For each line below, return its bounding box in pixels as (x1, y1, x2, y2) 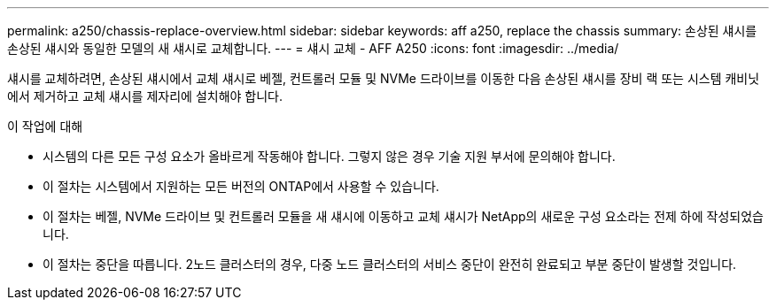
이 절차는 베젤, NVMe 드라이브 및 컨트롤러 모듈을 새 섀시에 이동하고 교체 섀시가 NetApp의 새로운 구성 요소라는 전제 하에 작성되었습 (43, 209, 764, 224)
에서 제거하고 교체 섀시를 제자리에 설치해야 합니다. (7, 88, 283, 104)
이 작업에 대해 (7, 119, 83, 134)
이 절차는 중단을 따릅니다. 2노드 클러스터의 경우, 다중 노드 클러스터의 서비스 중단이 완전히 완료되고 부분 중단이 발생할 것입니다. (43, 257, 737, 272)
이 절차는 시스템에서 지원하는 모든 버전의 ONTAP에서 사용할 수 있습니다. (43, 179, 439, 194)
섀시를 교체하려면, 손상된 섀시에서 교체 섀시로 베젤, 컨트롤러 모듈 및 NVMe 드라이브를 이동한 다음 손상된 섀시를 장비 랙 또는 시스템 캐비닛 (7, 71, 760, 86)
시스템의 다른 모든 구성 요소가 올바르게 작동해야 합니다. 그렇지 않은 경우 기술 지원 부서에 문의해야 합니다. (43, 149, 616, 164)
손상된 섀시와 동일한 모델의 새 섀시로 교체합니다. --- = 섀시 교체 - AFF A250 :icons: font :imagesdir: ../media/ (7, 41, 619, 56)
